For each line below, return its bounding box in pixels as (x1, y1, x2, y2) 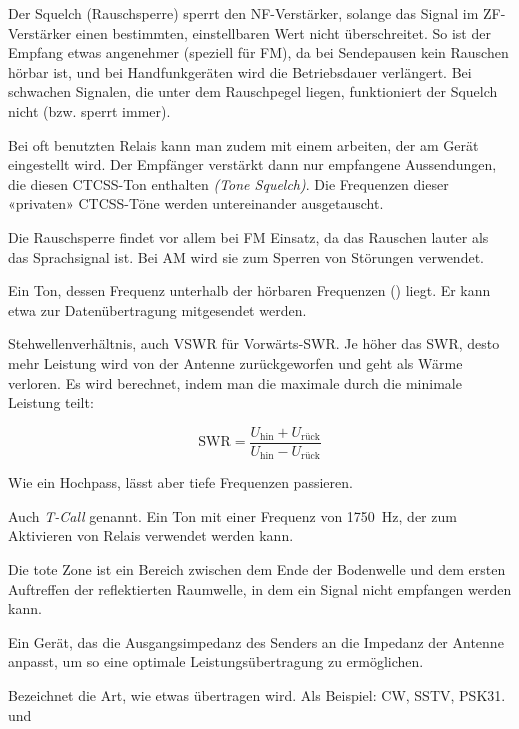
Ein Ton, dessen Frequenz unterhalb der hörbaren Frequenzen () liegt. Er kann (8, 280, 491, 301)
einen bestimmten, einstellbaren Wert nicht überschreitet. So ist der (75, 22, 491, 43)
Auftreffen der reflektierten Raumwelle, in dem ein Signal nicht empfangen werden (8, 578, 512, 599)
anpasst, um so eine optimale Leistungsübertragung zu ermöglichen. (8, 651, 424, 672)
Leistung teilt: (8, 392, 94, 413)
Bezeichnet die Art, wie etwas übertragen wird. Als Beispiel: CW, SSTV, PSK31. (8, 684, 506, 705)
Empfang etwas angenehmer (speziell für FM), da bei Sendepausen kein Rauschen (8, 42, 509, 63)
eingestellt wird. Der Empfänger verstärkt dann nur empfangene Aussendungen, (8, 154, 497, 175)
